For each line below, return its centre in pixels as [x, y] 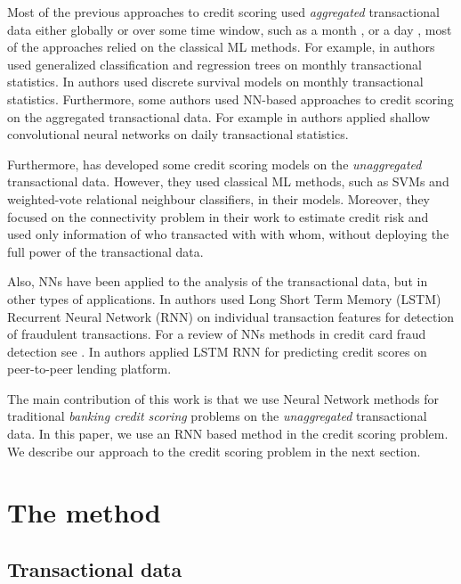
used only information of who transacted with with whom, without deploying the [228, 234]
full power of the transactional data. [105, 251]
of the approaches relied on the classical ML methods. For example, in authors [221, 47]
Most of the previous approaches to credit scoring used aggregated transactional [223, 12]
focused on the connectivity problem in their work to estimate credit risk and [218, 216]
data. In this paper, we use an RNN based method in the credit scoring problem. [228, 434]
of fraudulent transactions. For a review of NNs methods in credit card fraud [217, 334]
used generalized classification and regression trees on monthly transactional [214, 64]
